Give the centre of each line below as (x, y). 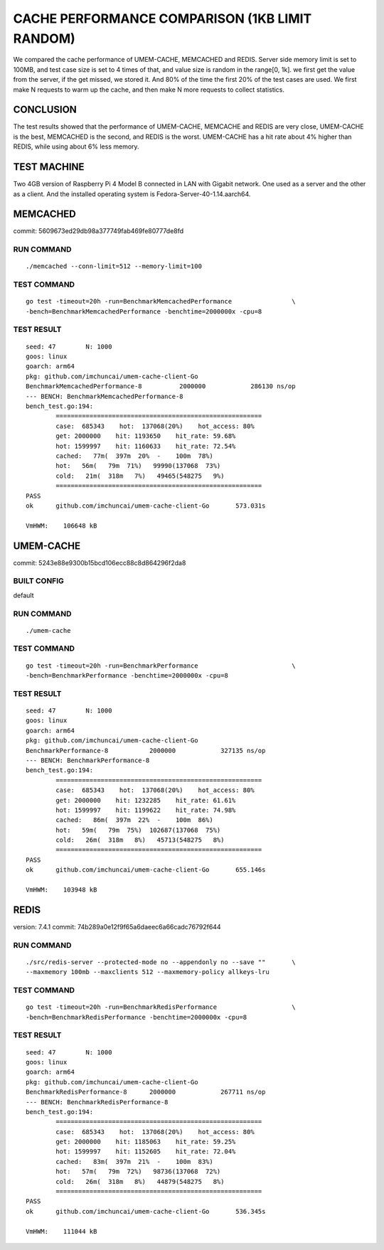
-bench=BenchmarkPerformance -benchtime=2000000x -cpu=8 (127, 676)
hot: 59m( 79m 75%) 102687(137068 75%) (138, 830)
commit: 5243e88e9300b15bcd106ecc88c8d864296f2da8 (100, 562)
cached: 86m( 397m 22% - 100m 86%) (134, 820)
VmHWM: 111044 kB (62, 1231)
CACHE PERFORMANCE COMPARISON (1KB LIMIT (162, 18)
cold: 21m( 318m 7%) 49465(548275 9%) (140, 476)
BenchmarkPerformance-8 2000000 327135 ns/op (146, 750)
